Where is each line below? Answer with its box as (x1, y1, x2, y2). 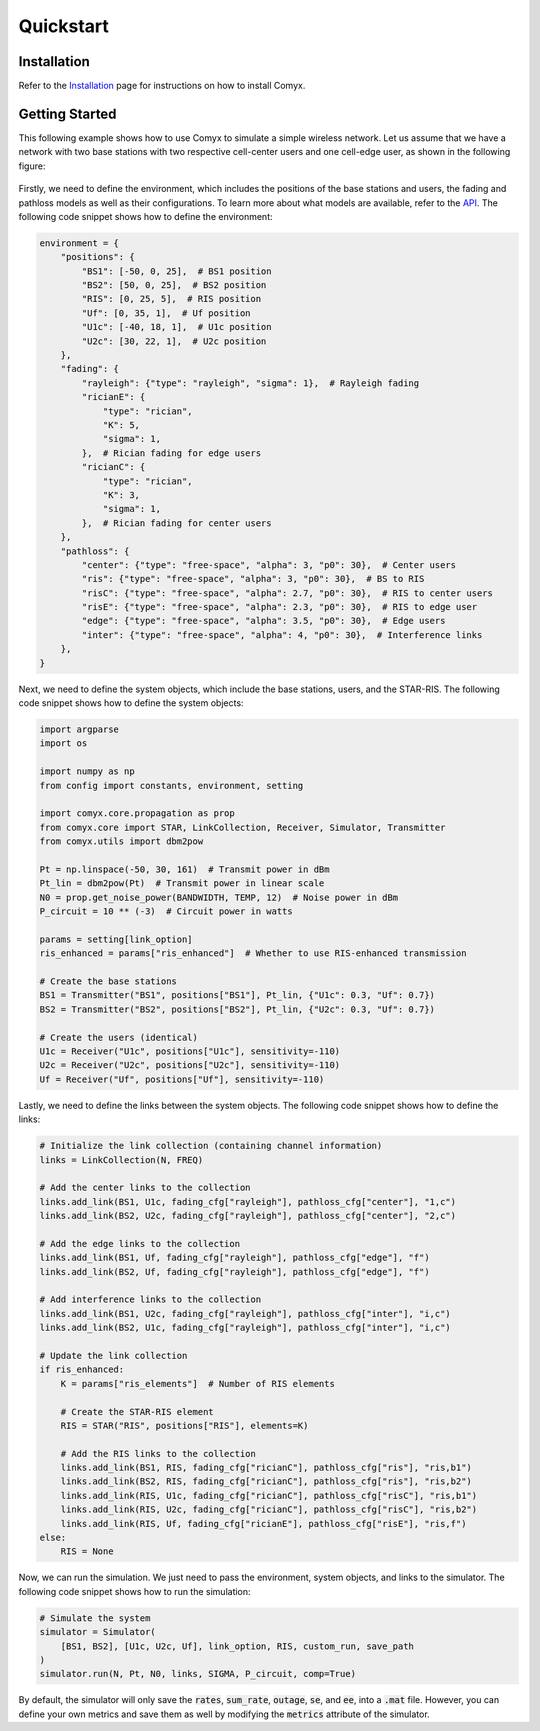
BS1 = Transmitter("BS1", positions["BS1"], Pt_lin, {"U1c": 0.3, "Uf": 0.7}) (39, 990, 435, 1001)
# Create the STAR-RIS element (60, 1406, 214, 1417)
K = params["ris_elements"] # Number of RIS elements (60, 1378, 335, 1389)
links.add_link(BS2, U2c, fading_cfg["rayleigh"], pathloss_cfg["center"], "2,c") (39, 1210, 457, 1222)
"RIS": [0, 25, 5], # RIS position (81, 293, 262, 305)
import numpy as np (39, 766, 135, 777)
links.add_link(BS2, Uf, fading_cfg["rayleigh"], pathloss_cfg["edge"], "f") (39, 1266, 430, 1277)
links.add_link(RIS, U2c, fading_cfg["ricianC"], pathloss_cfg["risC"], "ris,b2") (60, 1504, 478, 1515)
